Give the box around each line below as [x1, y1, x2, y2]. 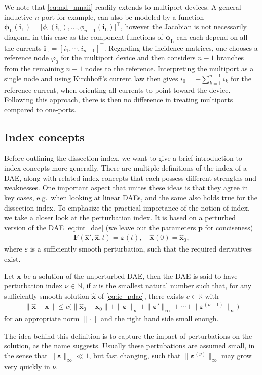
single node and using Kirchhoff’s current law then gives [4, 73, 178, 84]
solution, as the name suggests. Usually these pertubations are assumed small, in [4, 340, 255, 351]
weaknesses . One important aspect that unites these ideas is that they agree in [4, 182, 248, 193]
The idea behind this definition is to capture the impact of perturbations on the [4, 330, 252, 341]
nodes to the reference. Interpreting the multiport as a [85, 63, 254, 74]
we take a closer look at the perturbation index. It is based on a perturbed [4, 212, 236, 223]
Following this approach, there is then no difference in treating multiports [4, 94, 233, 105]
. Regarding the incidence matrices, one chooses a [104, 42, 258, 53]
